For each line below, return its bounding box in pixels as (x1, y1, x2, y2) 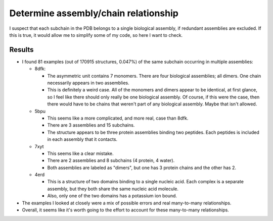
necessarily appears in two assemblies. (47, 80, 129, 86)
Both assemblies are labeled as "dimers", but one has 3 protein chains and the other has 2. (47, 164, 236, 171)
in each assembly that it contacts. (47, 136, 118, 142)
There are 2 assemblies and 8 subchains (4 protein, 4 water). (47, 157, 175, 163)
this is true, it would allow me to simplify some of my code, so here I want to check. (9, 32, 183, 38)
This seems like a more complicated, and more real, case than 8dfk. (47, 115, 189, 121)
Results (9, 45, 34, 54)
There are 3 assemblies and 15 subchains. (47, 122, 135, 128)
